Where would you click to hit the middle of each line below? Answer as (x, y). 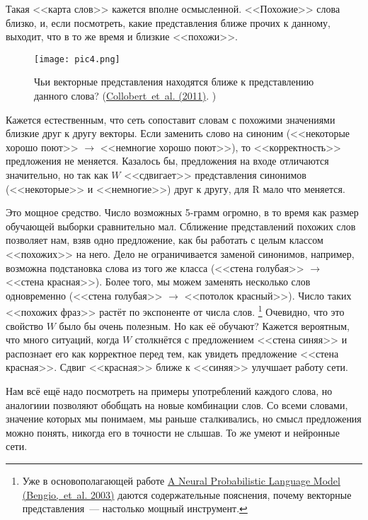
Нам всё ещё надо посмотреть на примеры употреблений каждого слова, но (169, 390)
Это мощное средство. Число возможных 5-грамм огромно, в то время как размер (182, 212)
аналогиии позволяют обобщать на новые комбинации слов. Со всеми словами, (177, 404)
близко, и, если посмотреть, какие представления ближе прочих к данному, (168, 22)
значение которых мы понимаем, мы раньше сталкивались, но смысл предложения (184, 419)
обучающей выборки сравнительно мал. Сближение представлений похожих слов (181, 226)
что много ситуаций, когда (63, 339)
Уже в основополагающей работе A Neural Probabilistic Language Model (181, 480)
